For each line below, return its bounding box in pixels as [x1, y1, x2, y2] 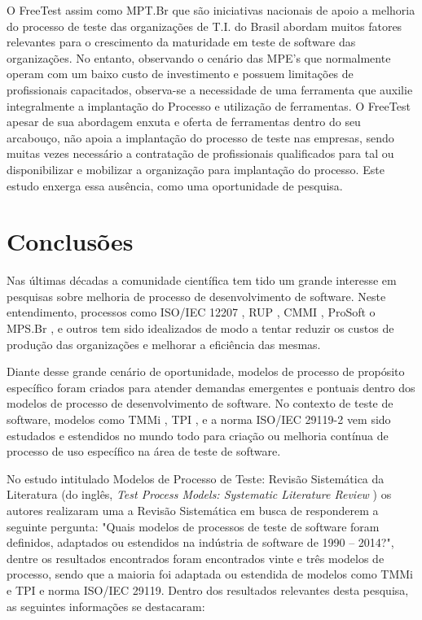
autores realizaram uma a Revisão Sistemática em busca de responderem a [7, 501, 379, 518]
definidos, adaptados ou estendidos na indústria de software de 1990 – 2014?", [7, 534, 394, 551]
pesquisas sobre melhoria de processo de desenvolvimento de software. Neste [7, 287, 386, 304]
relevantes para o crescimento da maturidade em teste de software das [7, 33, 356, 50]
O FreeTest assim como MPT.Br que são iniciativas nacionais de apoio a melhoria [7, 2, 415, 18]
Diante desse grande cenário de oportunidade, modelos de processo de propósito [7, 363, 405, 380]
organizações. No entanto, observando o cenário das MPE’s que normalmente [7, 49, 391, 66]
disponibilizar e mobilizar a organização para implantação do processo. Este [7, 160, 385, 177]
